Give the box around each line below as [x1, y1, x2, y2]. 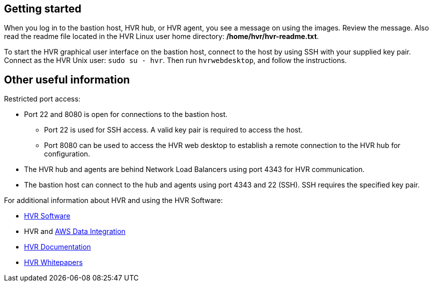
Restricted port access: [4, 94, 81, 103]
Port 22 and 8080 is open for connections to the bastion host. [24, 110, 228, 119]
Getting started [4, 2, 82, 15]
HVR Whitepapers [24, 258, 83, 267]
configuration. [44, 149, 90, 158]
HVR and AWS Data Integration [24, 227, 126, 236]
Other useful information [4, 73, 130, 86]
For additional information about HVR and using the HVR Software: [4, 196, 223, 205]
